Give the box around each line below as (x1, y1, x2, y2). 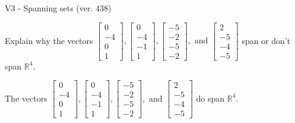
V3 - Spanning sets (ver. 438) (5, 2, 112, 14)
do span (196, 92, 225, 104)
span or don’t (242, 34, 291, 46)
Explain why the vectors (5, 34, 93, 46)
